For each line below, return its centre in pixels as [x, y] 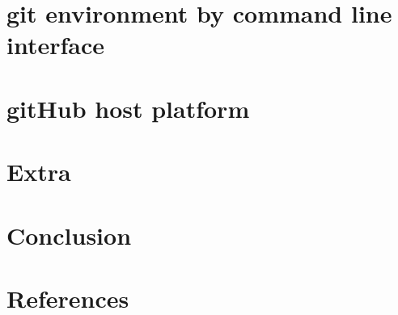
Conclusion [69, 235]
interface [56, 45]
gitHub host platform [128, 108]
